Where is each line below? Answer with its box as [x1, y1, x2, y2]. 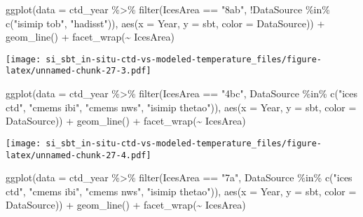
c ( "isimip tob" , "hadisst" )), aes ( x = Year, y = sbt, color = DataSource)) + [6, 15, 325, 30]
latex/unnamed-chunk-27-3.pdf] [6, 66, 151, 76]
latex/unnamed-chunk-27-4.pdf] [6, 150, 151, 160]
